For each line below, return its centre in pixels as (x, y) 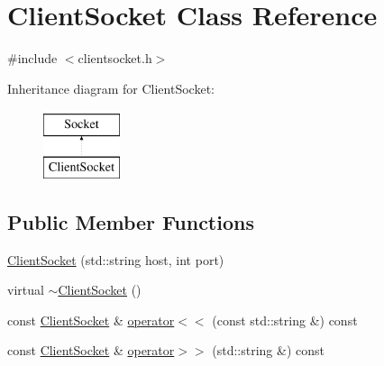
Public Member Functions (131, 221)
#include (32, 58)
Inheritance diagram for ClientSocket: (111, 88)
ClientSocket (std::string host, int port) (116, 259)
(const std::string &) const (285, 320)
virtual (26, 290)
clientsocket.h (115, 58)
